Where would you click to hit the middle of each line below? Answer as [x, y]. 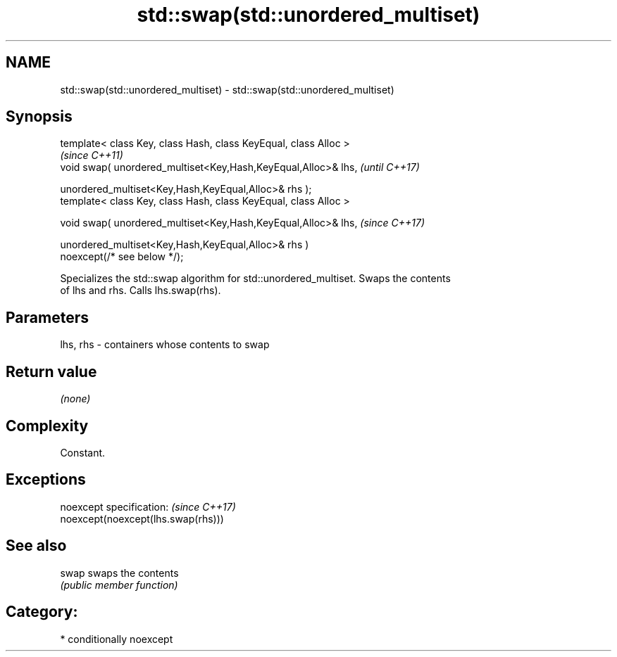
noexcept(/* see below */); [122, 257]
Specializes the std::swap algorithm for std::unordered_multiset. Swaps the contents [255, 279]
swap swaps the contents [119, 573]
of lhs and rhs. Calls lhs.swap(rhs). [141, 291]
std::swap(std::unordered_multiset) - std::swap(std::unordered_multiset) [227, 89]
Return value [51, 371]
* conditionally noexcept [117, 639]
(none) [75, 399]
